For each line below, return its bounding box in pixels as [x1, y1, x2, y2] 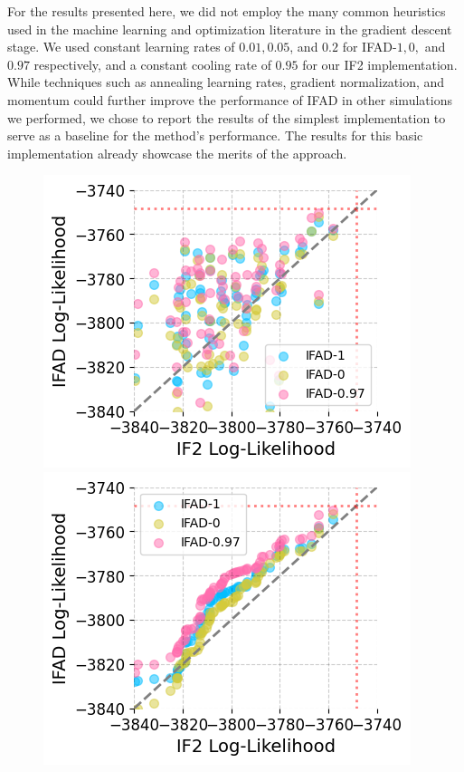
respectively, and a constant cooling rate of [33, 54, 271, 73]
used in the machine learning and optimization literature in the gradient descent [7, 19, 452, 38]
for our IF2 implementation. [302, 54, 458, 73]
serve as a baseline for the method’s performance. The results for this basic [7, 126, 423, 145]
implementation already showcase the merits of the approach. [7, 143, 347, 162]
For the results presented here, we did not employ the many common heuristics [7, 2, 446, 20]
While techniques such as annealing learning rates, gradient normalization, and [7, 72, 445, 92]
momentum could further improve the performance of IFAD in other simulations [7, 90, 452, 109]
